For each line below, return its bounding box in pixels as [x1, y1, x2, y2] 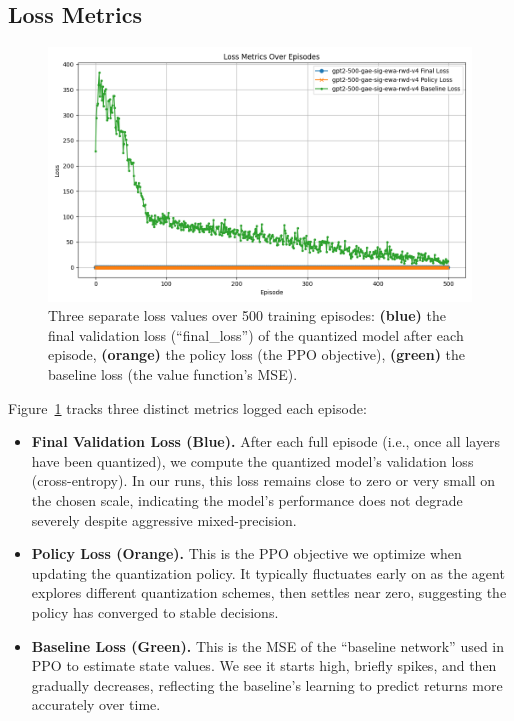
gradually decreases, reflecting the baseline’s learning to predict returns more [31, 674, 503, 695]
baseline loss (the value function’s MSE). [48, 363, 298, 384]
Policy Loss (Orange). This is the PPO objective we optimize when [31, 543, 462, 564]
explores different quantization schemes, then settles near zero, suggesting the [31, 582, 507, 603]
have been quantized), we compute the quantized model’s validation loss [31, 450, 474, 471]
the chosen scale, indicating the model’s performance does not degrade [31, 489, 463, 510]
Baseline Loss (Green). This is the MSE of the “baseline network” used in [31, 635, 505, 656]
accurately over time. [31, 694, 161, 715]
